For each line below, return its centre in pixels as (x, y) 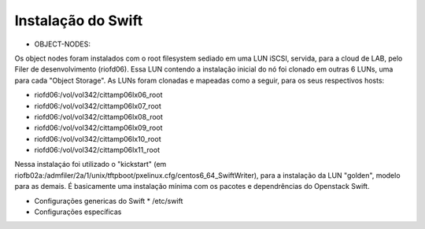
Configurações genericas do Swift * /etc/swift (109, 201)
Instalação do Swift (79, 20)
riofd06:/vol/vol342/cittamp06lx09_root (98, 128)
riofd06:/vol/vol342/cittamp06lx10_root (98, 139)
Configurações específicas (78, 212)
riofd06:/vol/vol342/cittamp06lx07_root (98, 105)
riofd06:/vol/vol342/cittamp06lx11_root (97, 150)
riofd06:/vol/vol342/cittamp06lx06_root (98, 95)
